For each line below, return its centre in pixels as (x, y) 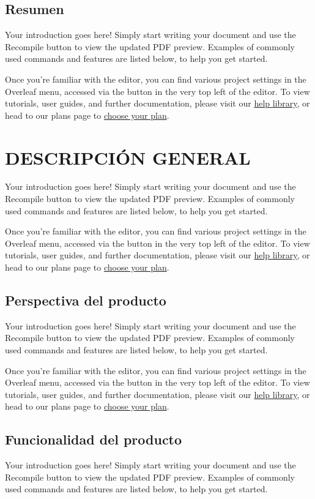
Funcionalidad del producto (94, 439)
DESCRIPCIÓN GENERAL (128, 157)
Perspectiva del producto (86, 300)
